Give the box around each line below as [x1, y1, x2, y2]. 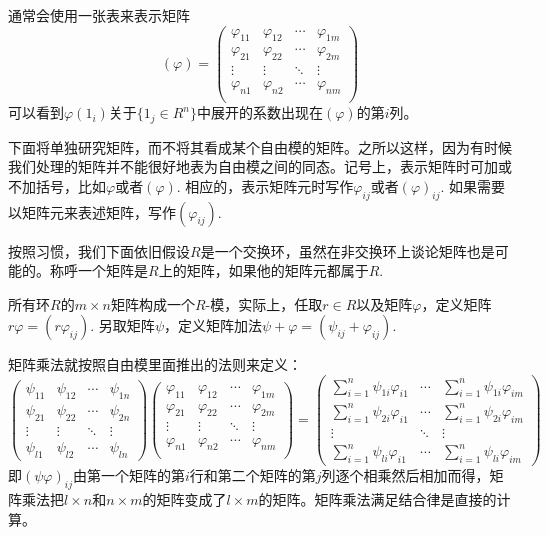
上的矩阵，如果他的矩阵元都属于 [158, 260, 369, 281]
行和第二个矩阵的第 [189, 465, 316, 486]
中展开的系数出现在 [197, 102, 324, 123]
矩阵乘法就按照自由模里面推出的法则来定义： [8, 354, 302, 375]
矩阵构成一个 [110, 293, 195, 314]
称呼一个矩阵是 [49, 260, 148, 281]
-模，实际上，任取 [205, 293, 323, 314]
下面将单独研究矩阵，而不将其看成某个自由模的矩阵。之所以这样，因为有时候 [8, 136, 512, 157]
